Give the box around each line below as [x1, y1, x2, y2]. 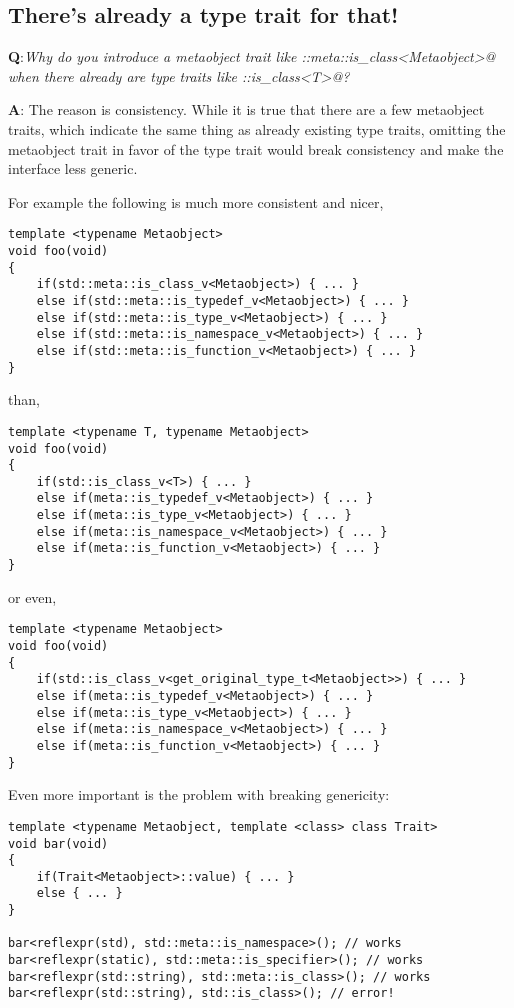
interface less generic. [8, 158, 138, 179]
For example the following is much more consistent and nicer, [8, 191, 384, 212]
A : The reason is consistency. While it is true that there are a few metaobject [8, 99, 485, 120]
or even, [8, 586, 57, 607]
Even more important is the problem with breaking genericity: [8, 784, 390, 805]
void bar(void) [8, 836, 109, 851]
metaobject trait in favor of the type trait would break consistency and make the [8, 138, 504, 159]
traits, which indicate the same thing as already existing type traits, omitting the [8, 118, 506, 139]
